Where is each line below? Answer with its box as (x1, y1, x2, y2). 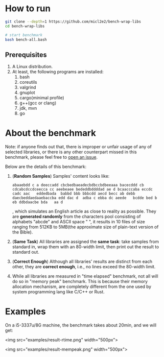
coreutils (19, 79, 38, 85)
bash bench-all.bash (5, 37, 47, 42)
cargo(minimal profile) (19, 95, 65, 101)
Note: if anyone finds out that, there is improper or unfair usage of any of (5, 144, 152, 150)
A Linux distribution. (12, 64, 53, 70)
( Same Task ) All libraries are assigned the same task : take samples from (12, 238, 159, 245)
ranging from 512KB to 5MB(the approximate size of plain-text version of (12, 224, 159, 230)
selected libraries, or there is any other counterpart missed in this (5, 149, 137, 155)
